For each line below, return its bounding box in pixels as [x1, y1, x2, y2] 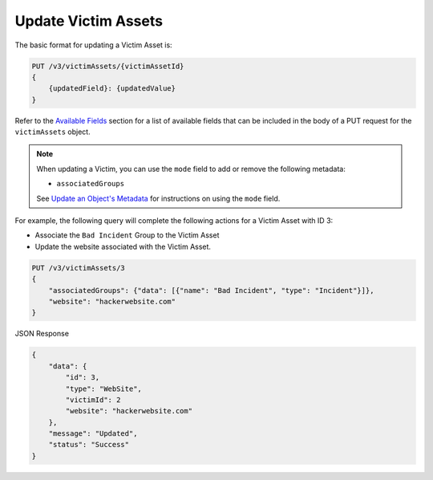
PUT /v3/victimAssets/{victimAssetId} [31, 61, 184, 71]
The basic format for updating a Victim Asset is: [14, 40, 172, 50]
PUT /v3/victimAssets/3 [31, 263, 126, 272]
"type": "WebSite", [65, 384, 142, 393]
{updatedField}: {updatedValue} [48, 84, 176, 93]
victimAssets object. [14, 127, 91, 136]
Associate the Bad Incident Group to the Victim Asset [34, 230, 220, 240]
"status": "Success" [48, 440, 130, 449]
